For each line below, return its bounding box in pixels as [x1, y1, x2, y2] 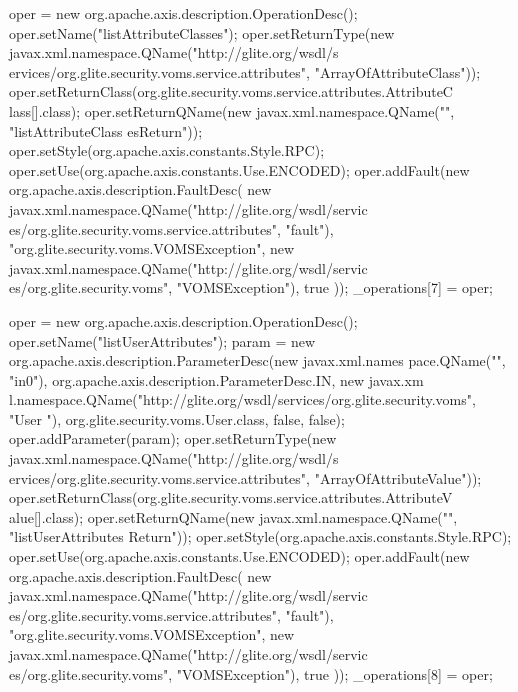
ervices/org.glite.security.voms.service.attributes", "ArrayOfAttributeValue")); [9, 467, 482, 488]
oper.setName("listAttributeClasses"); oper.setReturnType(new [9, 22, 395, 43]
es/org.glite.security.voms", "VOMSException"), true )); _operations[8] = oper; [9, 663, 493, 684]
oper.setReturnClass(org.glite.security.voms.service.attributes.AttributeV [9, 487, 453, 508]
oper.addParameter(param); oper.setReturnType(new [9, 428, 337, 449]
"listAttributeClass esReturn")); [9, 120, 203, 141]
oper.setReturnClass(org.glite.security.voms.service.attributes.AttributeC [9, 81, 453, 102]
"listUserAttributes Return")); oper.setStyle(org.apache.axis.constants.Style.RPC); [9, 526, 512, 547]
